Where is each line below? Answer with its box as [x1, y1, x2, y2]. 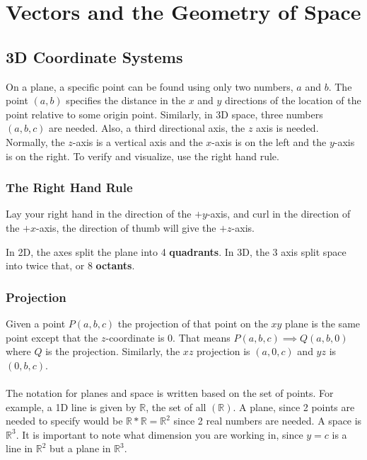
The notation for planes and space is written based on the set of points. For [6, 385, 334, 400]
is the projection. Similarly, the [45, 344, 180, 359]
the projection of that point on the [117, 315, 268, 330]
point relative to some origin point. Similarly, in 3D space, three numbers [6, 106, 323, 121]
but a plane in [49, 441, 111, 456]
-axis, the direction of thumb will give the [36, 220, 216, 235]
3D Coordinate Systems [6, 45, 183, 67]
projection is [197, 344, 250, 359]
